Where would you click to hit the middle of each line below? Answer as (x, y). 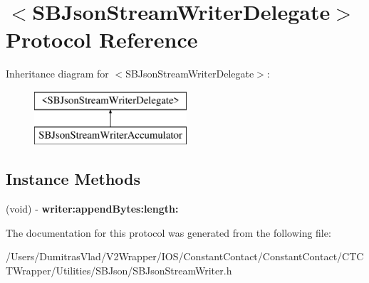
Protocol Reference (102, 39)
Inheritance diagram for (57, 74)
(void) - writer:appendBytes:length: (92, 209)
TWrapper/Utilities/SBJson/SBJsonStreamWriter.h (119, 271)
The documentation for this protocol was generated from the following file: (168, 232)
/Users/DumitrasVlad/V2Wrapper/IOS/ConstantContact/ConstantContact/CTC (185, 256)
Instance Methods (73, 179)
